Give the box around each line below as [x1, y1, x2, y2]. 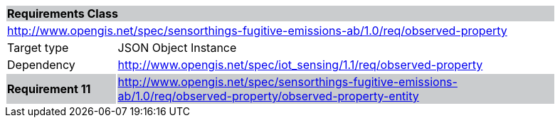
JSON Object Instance [117, 41, 237, 55]
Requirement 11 [7, 82, 91, 96]
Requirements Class [7, 6, 118, 21]
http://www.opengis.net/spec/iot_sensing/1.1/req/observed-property [117, 58, 483, 72]
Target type [7, 41, 69, 55]
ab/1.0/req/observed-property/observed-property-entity [117, 89, 419, 103]
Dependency [7, 58, 75, 72]
